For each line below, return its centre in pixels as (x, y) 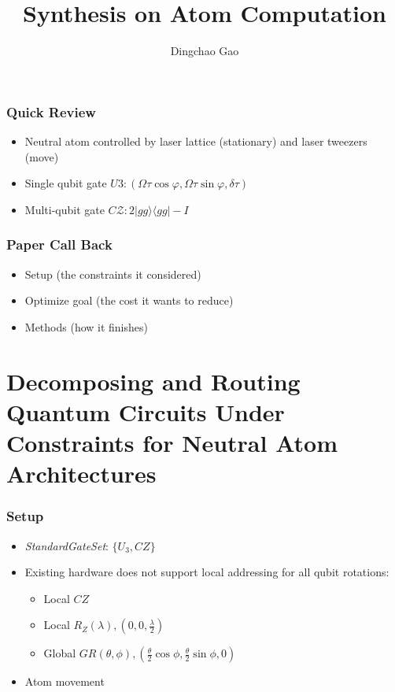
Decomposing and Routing (153, 381)
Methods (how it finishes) (86, 326)
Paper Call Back (59, 244)
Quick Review (51, 111)
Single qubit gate (66, 183)
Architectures (81, 474)
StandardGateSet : (66, 545)
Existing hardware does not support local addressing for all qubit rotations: (207, 572)
